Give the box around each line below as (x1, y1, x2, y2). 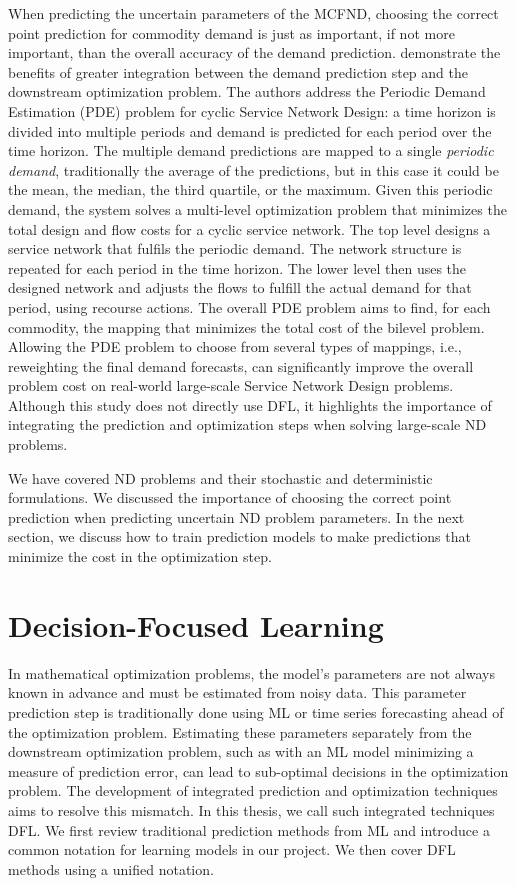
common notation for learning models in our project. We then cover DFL (8, 839, 456, 860)
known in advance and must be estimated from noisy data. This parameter (8, 682, 467, 703)
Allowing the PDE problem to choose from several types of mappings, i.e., (8, 336, 462, 357)
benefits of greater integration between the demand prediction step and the (8, 61, 468, 82)
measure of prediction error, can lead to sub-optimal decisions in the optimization (8, 760, 509, 781)
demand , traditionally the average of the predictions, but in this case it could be (8, 159, 499, 180)
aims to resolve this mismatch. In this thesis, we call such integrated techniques (8, 799, 495, 820)
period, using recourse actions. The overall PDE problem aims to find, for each (8, 296, 491, 317)
